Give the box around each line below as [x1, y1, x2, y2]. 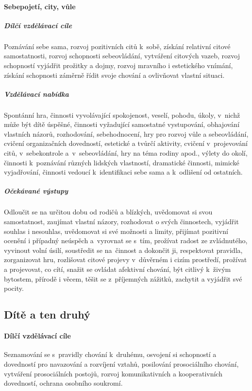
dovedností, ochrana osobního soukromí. [4, 378, 123, 388]
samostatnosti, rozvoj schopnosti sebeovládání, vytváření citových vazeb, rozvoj [4, 51, 240, 61]
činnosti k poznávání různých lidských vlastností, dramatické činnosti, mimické [4, 157, 239, 167]
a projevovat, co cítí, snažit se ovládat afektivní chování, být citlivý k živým [4, 264, 231, 274]
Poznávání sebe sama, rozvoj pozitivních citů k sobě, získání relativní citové [4, 41, 231, 51]
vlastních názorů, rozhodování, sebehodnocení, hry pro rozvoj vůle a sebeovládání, [4, 128, 249, 139]
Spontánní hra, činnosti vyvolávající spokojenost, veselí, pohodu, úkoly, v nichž [4, 109, 240, 120]
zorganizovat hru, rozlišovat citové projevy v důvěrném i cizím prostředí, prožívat [4, 254, 247, 265]
